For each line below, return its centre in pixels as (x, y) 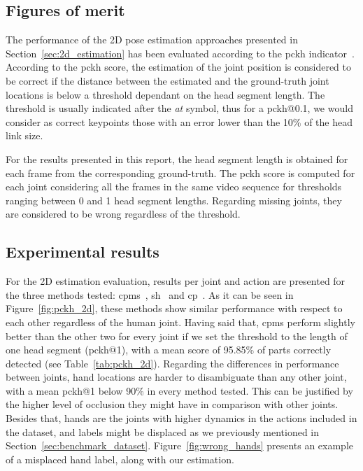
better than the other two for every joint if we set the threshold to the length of (177, 336)
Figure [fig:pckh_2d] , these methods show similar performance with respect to (174, 308)
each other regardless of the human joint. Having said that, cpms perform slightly (180, 322)
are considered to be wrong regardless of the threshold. (123, 214)
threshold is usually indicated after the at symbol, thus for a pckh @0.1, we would (179, 108)
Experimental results (83, 252)
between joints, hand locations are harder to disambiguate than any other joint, (176, 377)
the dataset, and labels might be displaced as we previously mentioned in (163, 431)
